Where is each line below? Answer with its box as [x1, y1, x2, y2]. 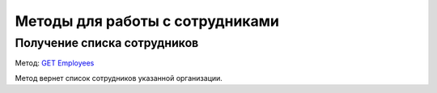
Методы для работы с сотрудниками [15, 12, 279, 30]
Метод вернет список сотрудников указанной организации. [15, 73, 223, 82]
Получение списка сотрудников [15, 36, 199, 50]
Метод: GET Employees [15, 58, 95, 68]
